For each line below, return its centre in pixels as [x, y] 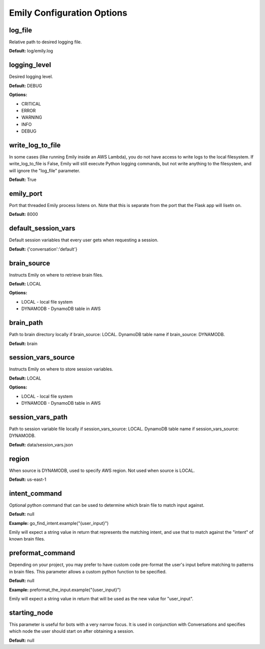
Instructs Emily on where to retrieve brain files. [56, 275]
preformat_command [42, 553]
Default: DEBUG [26, 85]
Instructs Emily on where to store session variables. [61, 369]
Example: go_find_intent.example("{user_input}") [59, 523]
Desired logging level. [31, 77]
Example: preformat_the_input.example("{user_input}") [65, 590]
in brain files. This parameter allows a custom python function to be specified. [88, 571]
